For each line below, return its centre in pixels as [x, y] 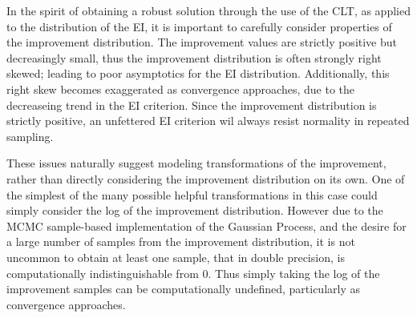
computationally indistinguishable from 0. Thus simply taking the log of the [193, 273]
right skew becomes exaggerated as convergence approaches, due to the [180, 89]
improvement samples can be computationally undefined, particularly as [183, 289]
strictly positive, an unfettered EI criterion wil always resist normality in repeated [208, 121]
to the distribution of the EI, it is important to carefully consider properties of [199, 26]
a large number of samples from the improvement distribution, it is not [181, 242]
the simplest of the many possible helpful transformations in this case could [192, 194]
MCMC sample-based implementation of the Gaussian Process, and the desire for [206, 225]
